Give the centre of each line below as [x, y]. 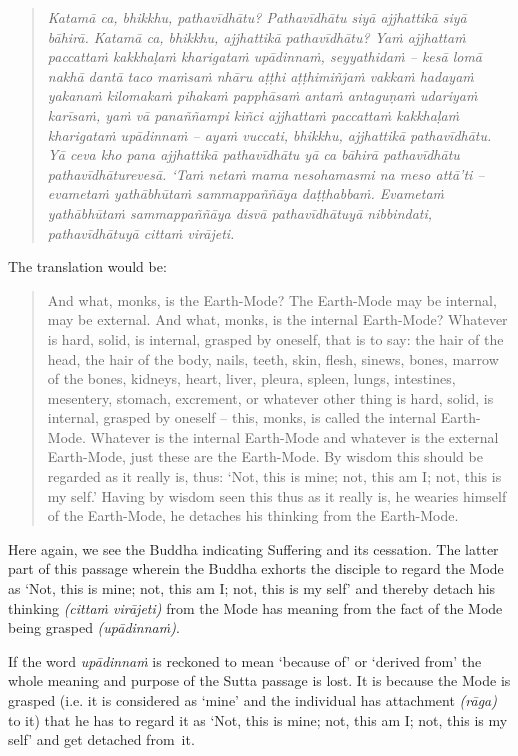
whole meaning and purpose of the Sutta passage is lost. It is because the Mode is [259, 680]
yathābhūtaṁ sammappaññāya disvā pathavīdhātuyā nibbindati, [240, 212]
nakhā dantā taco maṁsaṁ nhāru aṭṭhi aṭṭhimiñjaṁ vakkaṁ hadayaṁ [260, 75]
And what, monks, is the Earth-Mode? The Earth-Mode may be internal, [272, 299]
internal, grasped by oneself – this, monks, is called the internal [242, 417]
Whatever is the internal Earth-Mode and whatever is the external [294, 436]
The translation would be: [87, 266]
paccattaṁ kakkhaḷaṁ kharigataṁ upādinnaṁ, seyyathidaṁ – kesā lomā [265, 56]
